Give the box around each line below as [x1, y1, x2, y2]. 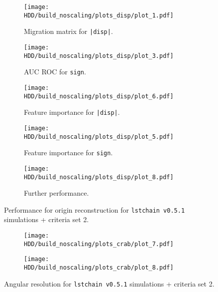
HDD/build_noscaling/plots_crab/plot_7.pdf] [24, 240, 174, 248]
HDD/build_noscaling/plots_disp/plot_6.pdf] [24, 92, 174, 100]
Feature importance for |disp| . [24, 107, 120, 117]
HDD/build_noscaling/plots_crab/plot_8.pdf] [24, 264, 174, 271]
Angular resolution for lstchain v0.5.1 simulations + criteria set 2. [4, 278, 215, 289]
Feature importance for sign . [24, 147, 113, 158]
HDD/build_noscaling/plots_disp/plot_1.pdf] [24, 11, 174, 19]
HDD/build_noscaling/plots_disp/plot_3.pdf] [24, 52, 174, 59]
